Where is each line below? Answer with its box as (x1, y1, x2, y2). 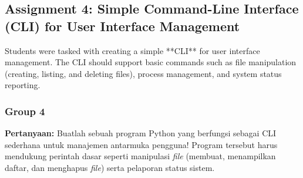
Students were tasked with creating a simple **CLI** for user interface (5, 44, 260, 56)
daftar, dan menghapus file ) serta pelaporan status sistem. (5, 161, 215, 173)
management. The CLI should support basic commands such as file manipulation (5, 56, 297, 68)
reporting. (5, 79, 41, 91)
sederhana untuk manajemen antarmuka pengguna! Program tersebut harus (5, 138, 278, 150)
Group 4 (5, 103, 45, 118)
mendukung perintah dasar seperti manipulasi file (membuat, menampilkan (5, 150, 276, 162)
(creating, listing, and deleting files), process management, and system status (5, 67, 282, 79)
